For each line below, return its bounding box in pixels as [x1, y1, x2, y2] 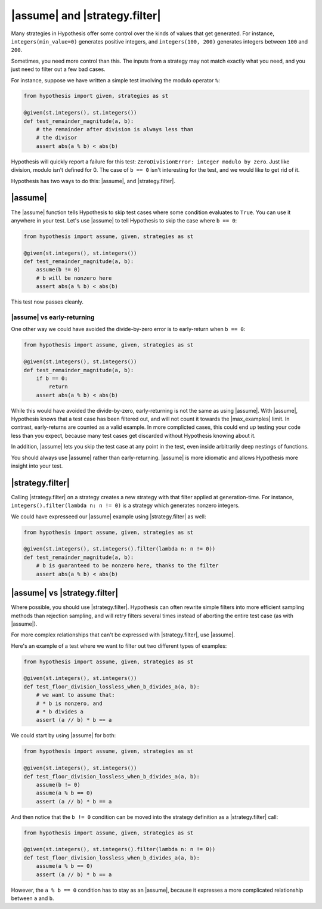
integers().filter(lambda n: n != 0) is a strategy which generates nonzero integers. [11, 502, 240, 509]
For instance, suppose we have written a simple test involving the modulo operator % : [11, 76, 220, 84]
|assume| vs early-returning [11, 313, 95, 321]
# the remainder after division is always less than [36, 126, 194, 133]
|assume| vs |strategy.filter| [11, 588, 119, 598]
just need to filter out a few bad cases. [11, 66, 106, 73]
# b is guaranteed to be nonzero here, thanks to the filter [36, 562, 219, 569]
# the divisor [36, 134, 78, 141]
